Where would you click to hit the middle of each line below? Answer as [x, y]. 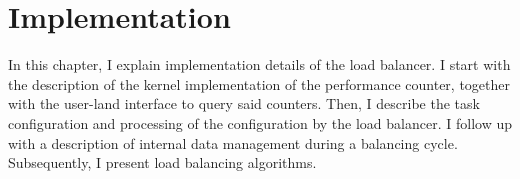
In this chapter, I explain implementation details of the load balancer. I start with [259, 64]
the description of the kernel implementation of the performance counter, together [259, 83]
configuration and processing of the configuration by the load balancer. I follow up [260, 122]
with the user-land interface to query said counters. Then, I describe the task [244, 103]
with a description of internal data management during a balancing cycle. [233, 142]
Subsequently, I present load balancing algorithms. [162, 162]
